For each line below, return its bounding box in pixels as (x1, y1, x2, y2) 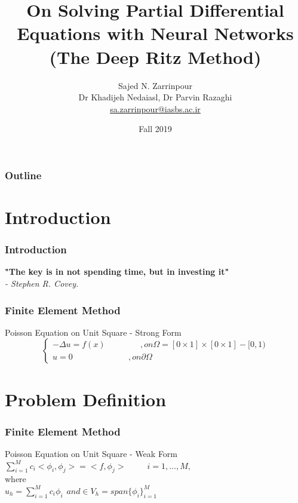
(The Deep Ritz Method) (49, 44, 262, 69)
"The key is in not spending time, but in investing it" (5, 265, 229, 278)
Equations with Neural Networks (17, 21, 294, 45)
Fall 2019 (139, 122, 172, 135)
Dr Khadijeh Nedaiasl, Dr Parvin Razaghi (78, 91, 232, 103)
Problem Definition (5, 387, 167, 411)
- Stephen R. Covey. (5, 277, 79, 289)
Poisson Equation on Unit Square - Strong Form (5, 326, 182, 338)
